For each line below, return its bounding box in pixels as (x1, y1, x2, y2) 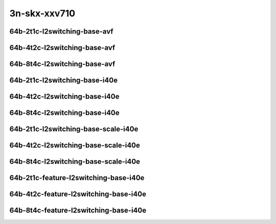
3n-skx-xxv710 (9, 8, 76, 19)
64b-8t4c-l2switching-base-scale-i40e (9, 157, 141, 166)
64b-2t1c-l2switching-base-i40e (9, 76, 118, 85)
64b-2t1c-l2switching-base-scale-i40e (9, 125, 139, 134)
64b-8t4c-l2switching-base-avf (9, 60, 116, 68)
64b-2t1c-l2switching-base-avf (9, 27, 113, 36)
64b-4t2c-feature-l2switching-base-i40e (9, 190, 147, 198)
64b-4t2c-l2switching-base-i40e (9, 92, 120, 101)
